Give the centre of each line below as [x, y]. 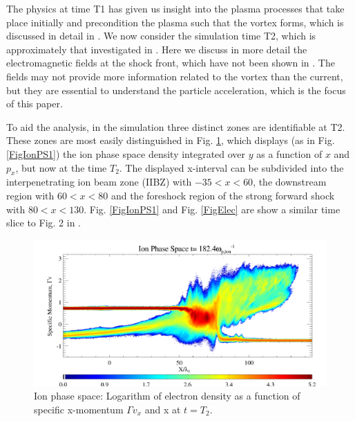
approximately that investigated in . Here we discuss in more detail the [157, 49]
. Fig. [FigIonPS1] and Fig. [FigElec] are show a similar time [212, 209]
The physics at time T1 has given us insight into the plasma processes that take [175, 8]
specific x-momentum [79, 409]
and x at [163, 409]
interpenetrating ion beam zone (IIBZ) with [99, 182]
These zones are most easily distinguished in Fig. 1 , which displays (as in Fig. [171, 140]
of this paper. [35, 104]
